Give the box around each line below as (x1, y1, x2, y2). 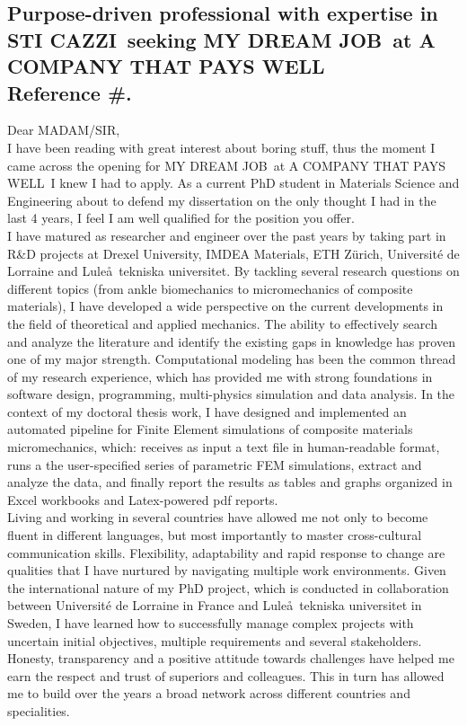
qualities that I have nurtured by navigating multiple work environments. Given (7, 561, 446, 580)
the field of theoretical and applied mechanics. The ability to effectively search (7, 314, 437, 332)
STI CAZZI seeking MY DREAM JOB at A (7, 25, 436, 53)
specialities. (7, 701, 70, 720)
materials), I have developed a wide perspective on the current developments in (7, 297, 444, 315)
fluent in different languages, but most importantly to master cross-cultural (7, 526, 422, 544)
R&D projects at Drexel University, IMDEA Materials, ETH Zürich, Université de (7, 243, 460, 262)
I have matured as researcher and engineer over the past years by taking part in (7, 226, 446, 244)
